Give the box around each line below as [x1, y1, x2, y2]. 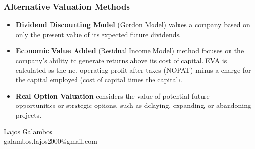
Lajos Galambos [4, 126, 52, 136]
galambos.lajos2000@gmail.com [4, 136, 97, 146]
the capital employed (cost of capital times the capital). [15, 74, 182, 85]
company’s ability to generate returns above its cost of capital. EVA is [15, 55, 227, 65]
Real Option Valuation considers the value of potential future [15, 90, 210, 101]
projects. [15, 109, 42, 120]
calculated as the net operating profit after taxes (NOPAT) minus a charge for [15, 64, 251, 75]
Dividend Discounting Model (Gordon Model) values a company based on [15, 20, 250, 30]
